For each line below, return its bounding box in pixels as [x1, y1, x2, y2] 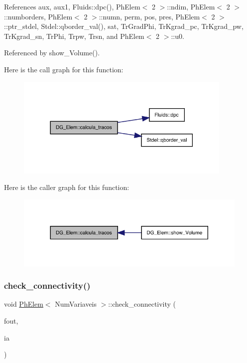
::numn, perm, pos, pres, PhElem [99, 11, 200, 21]
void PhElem [4, 299, 43, 309]
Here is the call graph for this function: [4, 64, 123, 74]
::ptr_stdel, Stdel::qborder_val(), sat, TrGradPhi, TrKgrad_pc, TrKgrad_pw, [4, 21, 244, 31]
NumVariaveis [55, 299, 97, 309]
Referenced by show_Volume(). [4, 47, 100, 58]
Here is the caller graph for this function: [4, 182, 129, 192]
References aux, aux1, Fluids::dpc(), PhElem [4, 1, 140, 11]
